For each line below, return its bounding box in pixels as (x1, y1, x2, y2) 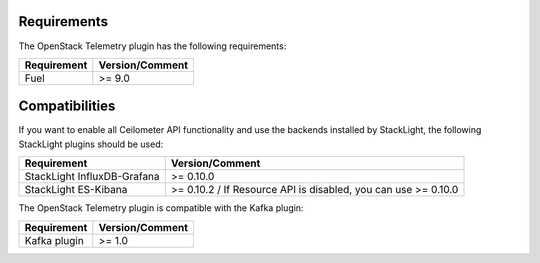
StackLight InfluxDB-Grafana (24, 170, 160, 184)
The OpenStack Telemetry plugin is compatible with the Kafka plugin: (18, 202, 304, 214)
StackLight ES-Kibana (24, 183, 128, 197)
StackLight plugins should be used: (18, 138, 164, 150)
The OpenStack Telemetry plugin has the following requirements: (18, 40, 287, 52)
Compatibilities (18, 98, 116, 115)
